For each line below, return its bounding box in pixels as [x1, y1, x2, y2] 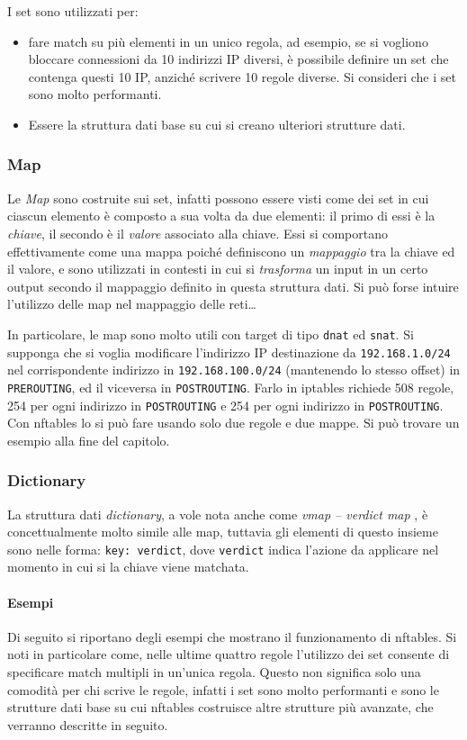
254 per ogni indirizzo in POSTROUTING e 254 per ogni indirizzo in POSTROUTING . [7, 395, 444, 414]
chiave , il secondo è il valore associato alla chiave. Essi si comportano [7, 223, 389, 242]
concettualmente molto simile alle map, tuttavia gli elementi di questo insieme [7, 522, 438, 541]
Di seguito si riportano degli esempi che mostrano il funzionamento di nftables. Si [7, 627, 457, 645]
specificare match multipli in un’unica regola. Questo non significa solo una [7, 663, 421, 681]
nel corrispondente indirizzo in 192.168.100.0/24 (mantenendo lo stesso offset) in [7, 360, 461, 379]
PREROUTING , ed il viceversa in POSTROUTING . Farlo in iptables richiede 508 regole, [7, 377, 454, 396]
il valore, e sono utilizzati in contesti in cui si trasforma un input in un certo [7, 259, 428, 278]
